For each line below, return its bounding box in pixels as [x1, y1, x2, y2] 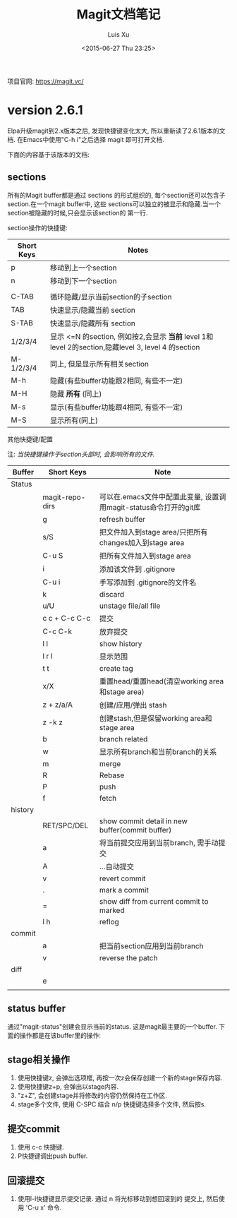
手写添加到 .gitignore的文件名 [99, 577, 197, 587]
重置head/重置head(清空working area [99, 676, 224, 686]
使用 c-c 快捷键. [17, 1143, 65, 1152]
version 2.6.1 [7, 102, 83, 119]
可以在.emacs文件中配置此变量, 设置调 [99, 491, 226, 501]
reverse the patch [99, 953, 158, 962]
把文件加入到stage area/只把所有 [99, 527, 208, 537]
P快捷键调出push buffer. [17, 1152, 88, 1160]
